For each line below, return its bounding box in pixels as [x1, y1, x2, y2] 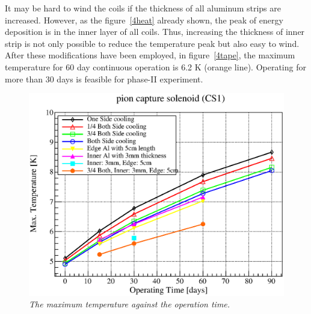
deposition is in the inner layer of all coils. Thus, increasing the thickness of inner [5, 25, 305, 38]
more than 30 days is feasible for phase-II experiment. [5, 72, 203, 85]
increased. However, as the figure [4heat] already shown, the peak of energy [5, 13, 283, 26]
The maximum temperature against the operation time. [29, 298, 230, 310]
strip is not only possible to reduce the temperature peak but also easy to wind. [5, 37, 300, 49]
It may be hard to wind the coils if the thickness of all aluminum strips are [5, 2, 281, 14]
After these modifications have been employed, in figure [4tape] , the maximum [5, 49, 295, 61]
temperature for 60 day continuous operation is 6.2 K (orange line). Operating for [5, 60, 306, 73]
